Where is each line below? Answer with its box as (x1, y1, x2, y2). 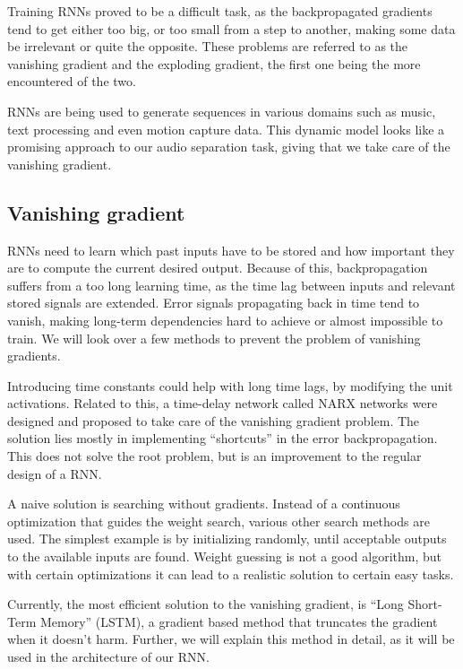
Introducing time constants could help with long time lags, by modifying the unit (7, 376, 453, 395)
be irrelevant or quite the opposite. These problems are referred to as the (7, 37, 408, 56)
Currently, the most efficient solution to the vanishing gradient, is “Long (7, 595, 404, 613)
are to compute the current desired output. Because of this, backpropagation (7, 258, 428, 277)
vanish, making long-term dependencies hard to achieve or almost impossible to (7, 310, 443, 329)
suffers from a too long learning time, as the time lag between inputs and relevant (7, 275, 456, 294)
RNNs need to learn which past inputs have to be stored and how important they (7, 240, 455, 259)
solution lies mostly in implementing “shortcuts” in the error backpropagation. (7, 429, 438, 447)
